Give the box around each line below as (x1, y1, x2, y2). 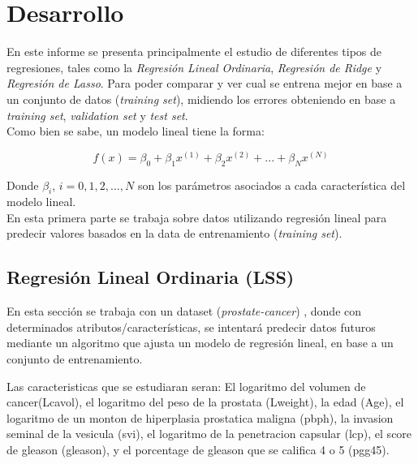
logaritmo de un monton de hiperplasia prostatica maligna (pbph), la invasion (6, 409, 394, 426)
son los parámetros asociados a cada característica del (137, 176, 406, 193)
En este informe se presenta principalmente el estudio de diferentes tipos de (6, 43, 381, 60)
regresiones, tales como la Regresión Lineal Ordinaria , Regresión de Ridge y (6, 58, 382, 75)
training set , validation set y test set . (6, 106, 188, 123)
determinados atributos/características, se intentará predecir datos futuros (6, 318, 376, 335)
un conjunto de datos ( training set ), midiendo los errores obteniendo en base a (6, 90, 396, 107)
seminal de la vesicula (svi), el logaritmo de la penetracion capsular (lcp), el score (6, 425, 412, 442)
